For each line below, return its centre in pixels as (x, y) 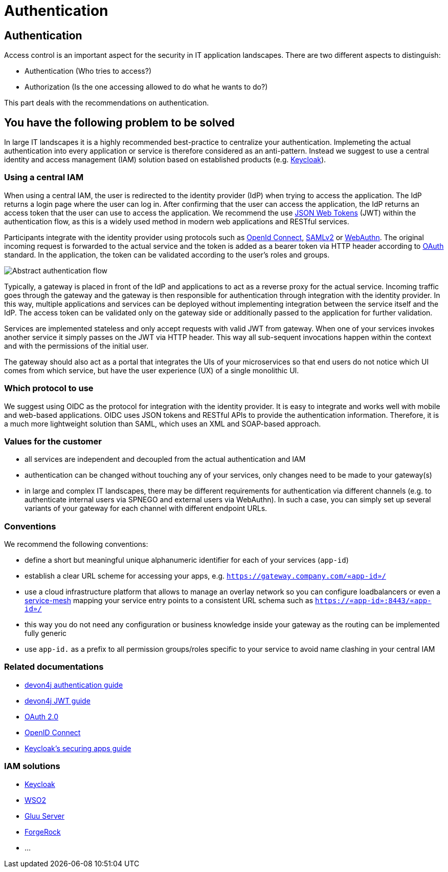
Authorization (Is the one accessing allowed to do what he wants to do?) (146, 87)
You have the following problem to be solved (119, 122)
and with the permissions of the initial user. (76, 346)
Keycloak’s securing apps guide (78, 748)
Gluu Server (44, 816)
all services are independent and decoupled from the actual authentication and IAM (165, 459)
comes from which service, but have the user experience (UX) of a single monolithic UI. (152, 370)
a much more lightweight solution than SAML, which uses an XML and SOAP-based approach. (163, 423)
